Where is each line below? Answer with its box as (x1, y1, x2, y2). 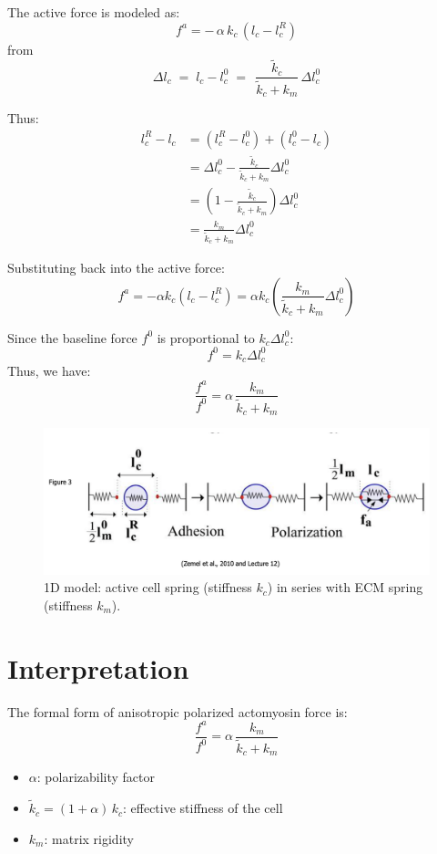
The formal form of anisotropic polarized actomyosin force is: (7, 702, 348, 721)
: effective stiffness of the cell (123, 798, 283, 818)
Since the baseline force (7, 328, 137, 347)
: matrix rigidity (44, 828, 134, 848)
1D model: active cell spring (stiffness (44, 578, 252, 597)
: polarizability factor (36, 767, 155, 786)
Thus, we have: (7, 361, 91, 380)
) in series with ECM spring (267, 578, 423, 597)
